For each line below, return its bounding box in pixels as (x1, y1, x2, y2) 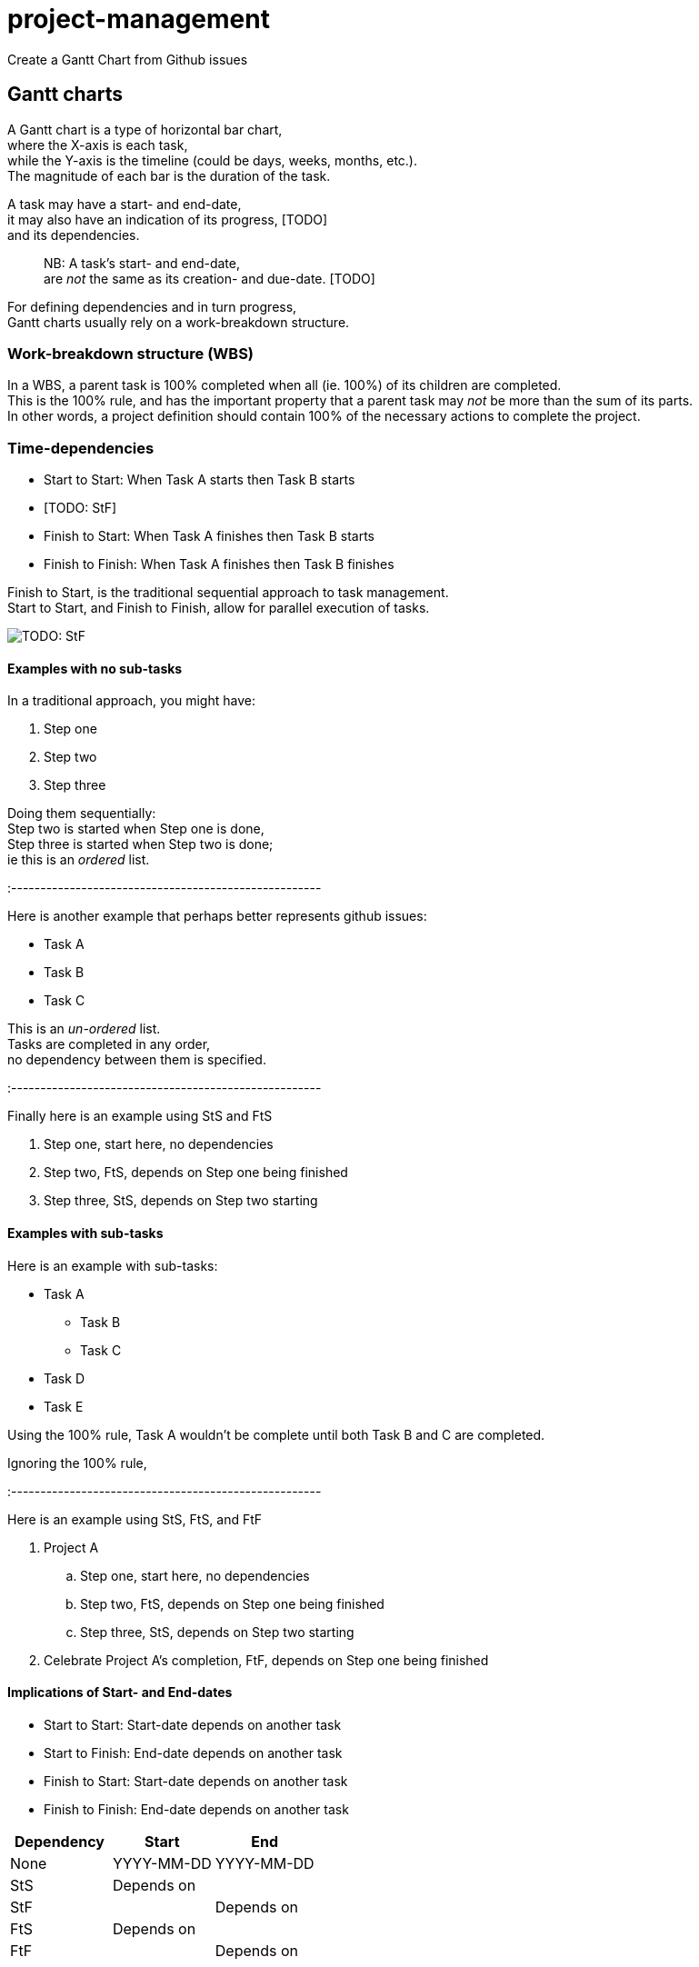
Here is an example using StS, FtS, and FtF (7, 1511, 263, 1527)
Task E (44, 1398, 84, 1414)
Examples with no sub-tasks (7, 660, 183, 676)
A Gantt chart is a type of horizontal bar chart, (7, 121, 283, 137)
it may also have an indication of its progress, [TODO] (7, 211, 328, 227)
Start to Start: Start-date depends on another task (44, 1716, 342, 1732)
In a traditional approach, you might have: (7, 693, 255, 709)
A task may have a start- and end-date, (7, 195, 242, 212)
